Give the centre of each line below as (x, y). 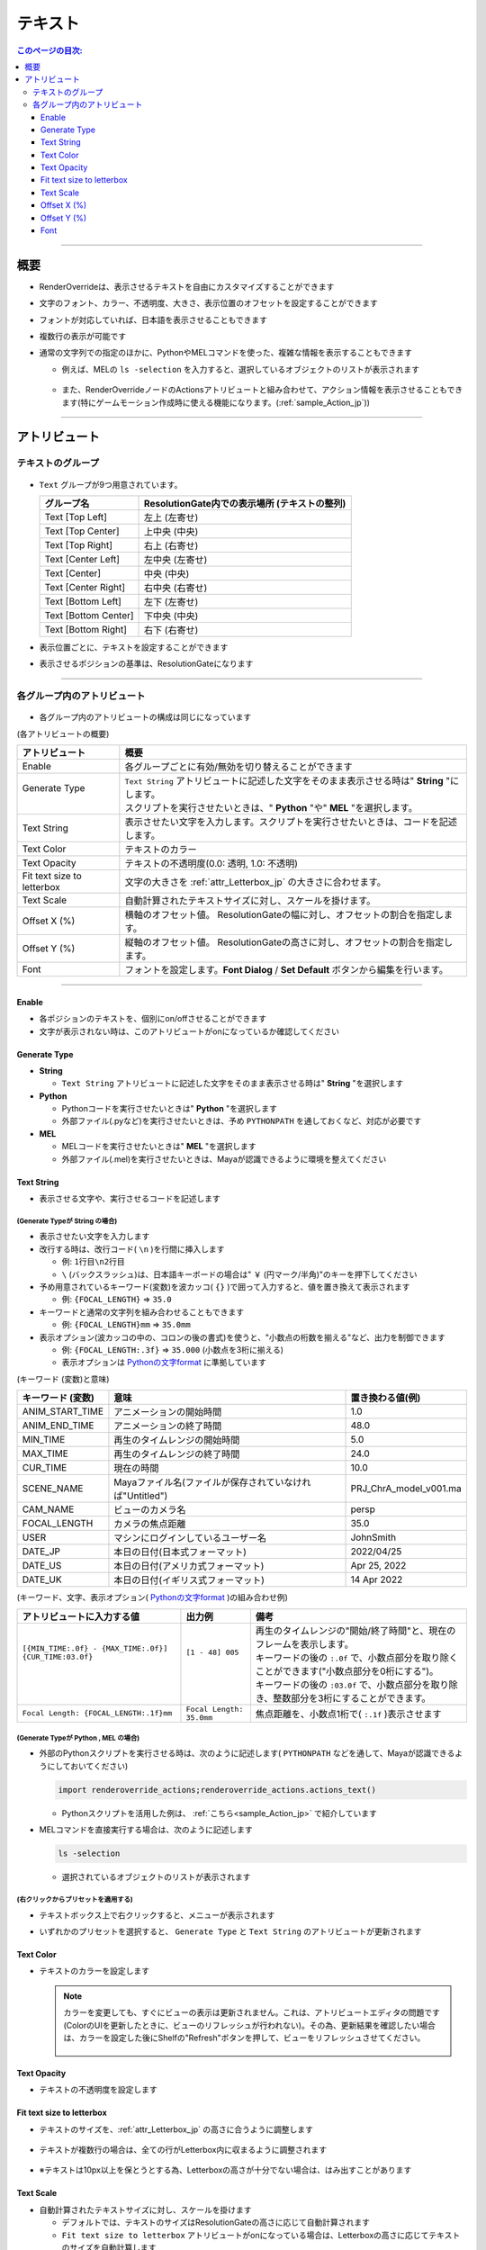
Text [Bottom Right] (86, 630)
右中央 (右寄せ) (176, 588)
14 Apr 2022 (377, 1579)
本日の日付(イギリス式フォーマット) (189, 1580)
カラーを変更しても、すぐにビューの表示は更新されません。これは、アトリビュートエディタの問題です (252, 2012)
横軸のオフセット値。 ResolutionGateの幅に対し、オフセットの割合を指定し (284, 915)
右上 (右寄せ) (171, 546)
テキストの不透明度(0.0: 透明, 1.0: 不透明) (211, 864)
